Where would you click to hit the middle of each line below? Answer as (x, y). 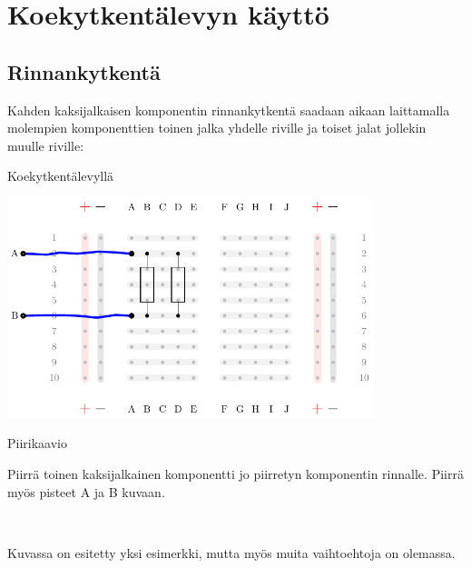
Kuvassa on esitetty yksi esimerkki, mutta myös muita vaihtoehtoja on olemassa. (231, 552)
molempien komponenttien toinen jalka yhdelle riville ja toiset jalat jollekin (217, 128)
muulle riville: (46, 145)
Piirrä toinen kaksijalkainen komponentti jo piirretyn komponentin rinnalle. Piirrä (235, 473)
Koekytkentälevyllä (61, 176)
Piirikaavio (37, 443)
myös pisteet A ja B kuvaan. (86, 491)
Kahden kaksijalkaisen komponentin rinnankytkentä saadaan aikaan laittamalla (229, 110)
